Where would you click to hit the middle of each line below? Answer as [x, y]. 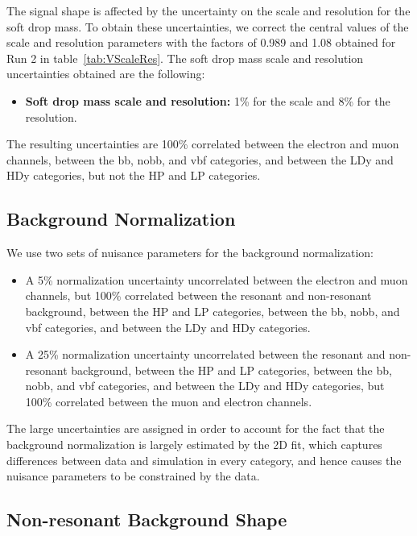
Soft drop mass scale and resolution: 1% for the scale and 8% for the [208, 100]
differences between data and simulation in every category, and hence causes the [204, 460]
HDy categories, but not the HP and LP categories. [134, 175]
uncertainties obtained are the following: [106, 74]
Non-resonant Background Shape [147, 519]
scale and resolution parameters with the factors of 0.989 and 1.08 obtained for [201, 42]
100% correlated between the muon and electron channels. [169, 401]
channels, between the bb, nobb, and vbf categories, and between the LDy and [200, 159]
